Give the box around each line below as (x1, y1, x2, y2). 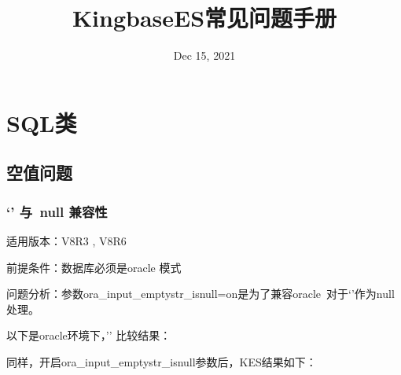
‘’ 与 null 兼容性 (6, 201, 108, 221)
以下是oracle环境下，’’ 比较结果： (6, 327, 171, 344)
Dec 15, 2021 (173, 47, 236, 64)
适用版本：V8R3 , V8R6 (6, 232, 127, 248)
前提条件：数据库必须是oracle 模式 (6, 259, 182, 275)
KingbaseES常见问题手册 (72, 2, 337, 34)
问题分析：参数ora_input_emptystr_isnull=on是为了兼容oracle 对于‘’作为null (6, 285, 395, 302)
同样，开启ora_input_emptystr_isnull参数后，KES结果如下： (6, 353, 317, 369)
